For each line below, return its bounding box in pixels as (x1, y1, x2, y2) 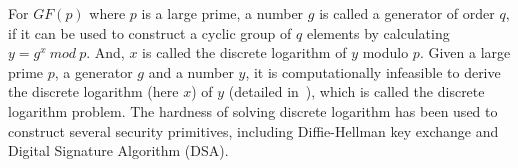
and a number (148, 61, 234, 82)
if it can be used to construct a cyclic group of (8, 22, 292, 43)
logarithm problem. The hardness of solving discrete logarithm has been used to (8, 100, 498, 121)
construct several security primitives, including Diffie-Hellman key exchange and (8, 120, 499, 141)
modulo (362, 42, 409, 63)
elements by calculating (306, 22, 450, 43)
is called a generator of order (319, 3, 495, 23)
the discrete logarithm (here (8, 81, 179, 102)
